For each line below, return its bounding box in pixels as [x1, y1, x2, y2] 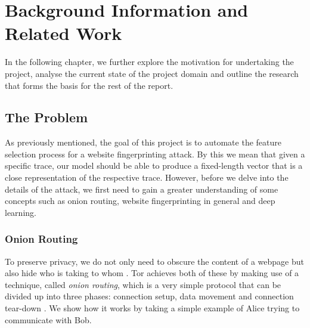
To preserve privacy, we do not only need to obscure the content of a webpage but [5, 255, 304, 267]
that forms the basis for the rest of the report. [5, 79, 173, 91]
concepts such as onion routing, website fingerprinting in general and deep [5, 194, 275, 207]
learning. [5, 206, 36, 218]
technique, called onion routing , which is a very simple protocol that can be [5, 278, 281, 290]
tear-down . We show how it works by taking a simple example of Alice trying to [5, 302, 300, 314]
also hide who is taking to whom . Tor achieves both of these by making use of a [5, 267, 299, 279]
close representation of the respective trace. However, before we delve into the [5, 171, 289, 184]
